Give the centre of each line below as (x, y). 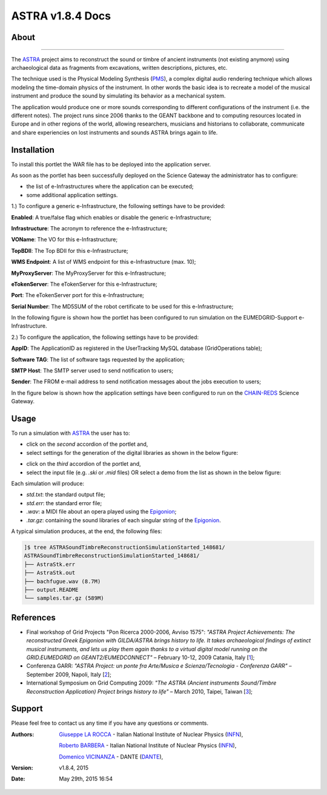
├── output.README (51, 589)
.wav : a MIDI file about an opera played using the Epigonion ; (101, 512)
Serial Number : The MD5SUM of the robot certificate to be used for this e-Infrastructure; (122, 306)
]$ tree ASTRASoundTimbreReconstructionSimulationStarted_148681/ (124, 547)
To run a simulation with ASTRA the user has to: (71, 433)
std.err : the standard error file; (64, 503)
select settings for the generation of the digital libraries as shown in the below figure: (132, 452)
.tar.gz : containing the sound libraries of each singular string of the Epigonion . (124, 520)
